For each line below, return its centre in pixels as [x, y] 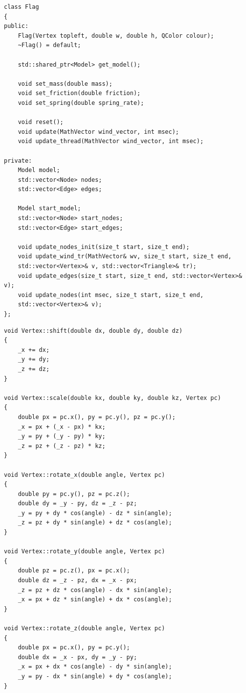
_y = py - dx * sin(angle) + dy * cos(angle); [95, 676]
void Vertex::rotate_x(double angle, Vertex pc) [85, 475]
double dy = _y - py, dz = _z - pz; [78, 504]
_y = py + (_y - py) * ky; [62, 436]
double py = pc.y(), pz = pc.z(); [74, 494]
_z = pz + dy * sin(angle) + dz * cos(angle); [95, 523]
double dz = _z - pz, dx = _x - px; [78, 581]
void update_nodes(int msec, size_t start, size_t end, [111, 295]
